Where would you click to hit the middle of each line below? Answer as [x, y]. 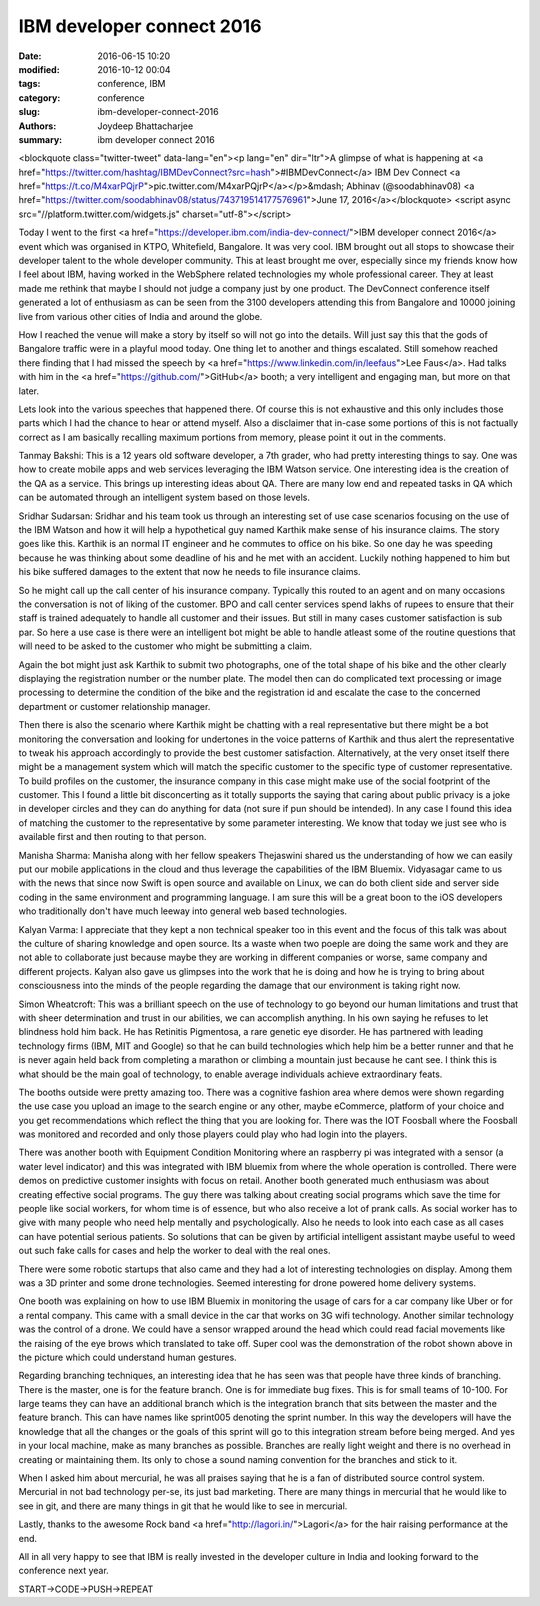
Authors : [37, 126]
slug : [29, 112]
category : [39, 97]
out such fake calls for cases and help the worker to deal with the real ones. [174, 1251]
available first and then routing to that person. [112, 837]
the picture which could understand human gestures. [127, 1357]
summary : [40, 139]
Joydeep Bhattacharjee [145, 126]
